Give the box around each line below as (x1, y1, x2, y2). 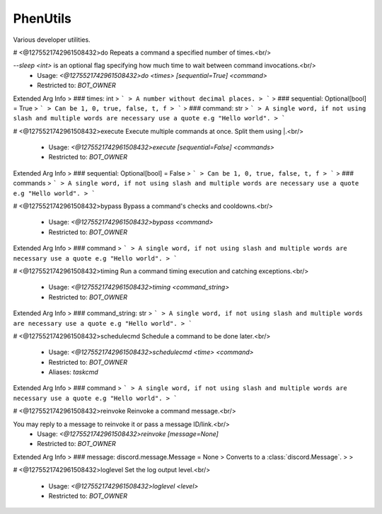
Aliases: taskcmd (48, 368, 98, 377)
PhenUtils (13, 11, 72, 26)
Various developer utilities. (13, 35, 91, 44)
